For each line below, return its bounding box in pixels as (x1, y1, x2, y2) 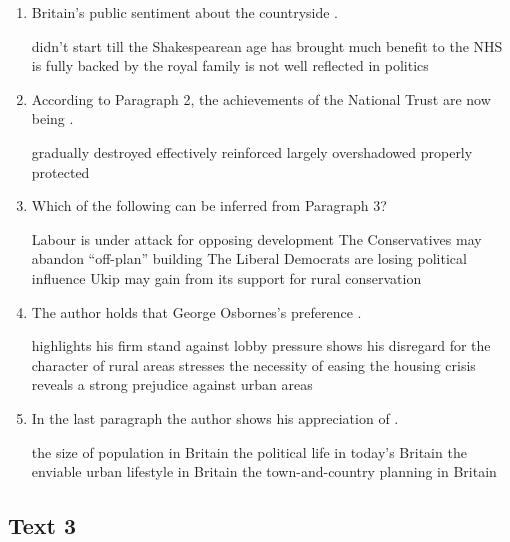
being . (31, 108, 74, 129)
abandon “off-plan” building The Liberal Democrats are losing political (31, 248, 467, 269)
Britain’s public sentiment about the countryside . (31, 2, 338, 22)
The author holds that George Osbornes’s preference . (31, 301, 362, 322)
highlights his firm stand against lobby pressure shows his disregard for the (31, 335, 491, 356)
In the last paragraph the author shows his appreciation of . (31, 407, 399, 428)
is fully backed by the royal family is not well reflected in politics (31, 55, 429, 76)
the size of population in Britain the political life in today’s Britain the (31, 441, 467, 462)
